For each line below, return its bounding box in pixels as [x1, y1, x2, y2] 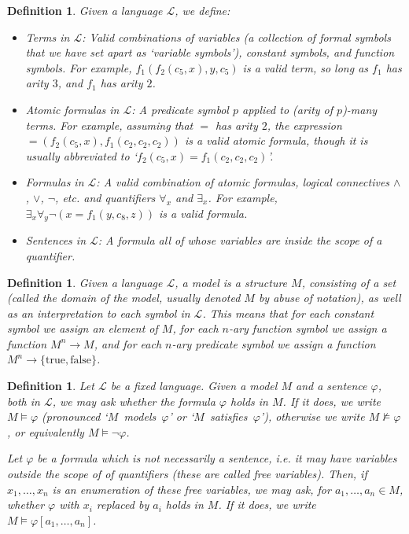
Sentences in [25, 232, 86, 249]
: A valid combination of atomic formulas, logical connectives [96, 174, 390, 190]
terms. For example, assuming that [25, 116, 193, 133]
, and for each [94, 335, 162, 352]
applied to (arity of [242, 101, 333, 117]
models [123, 408, 157, 425]
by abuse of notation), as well [258, 289, 401, 306]
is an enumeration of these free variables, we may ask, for [52, 481, 331, 497]
